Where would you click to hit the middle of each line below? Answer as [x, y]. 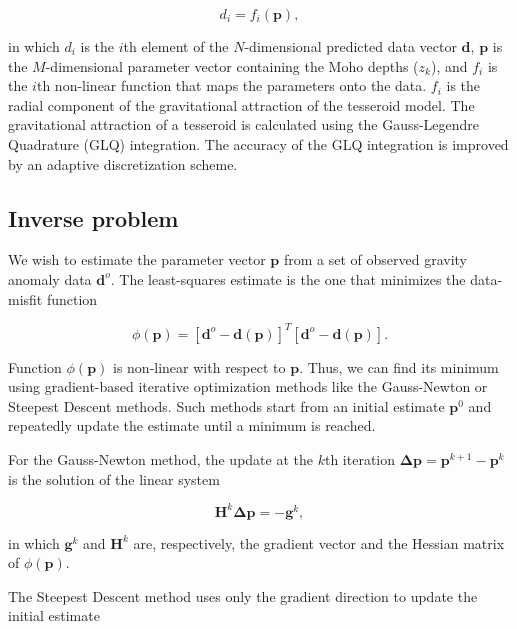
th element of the [176, 46]
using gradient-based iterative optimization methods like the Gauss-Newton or [248, 386]
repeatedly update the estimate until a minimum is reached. [192, 425]
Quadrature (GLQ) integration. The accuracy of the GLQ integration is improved [258, 143]
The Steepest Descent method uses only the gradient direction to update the [243, 595]
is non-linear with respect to [199, 366]
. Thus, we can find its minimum [399, 366]
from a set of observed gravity [375, 259]
